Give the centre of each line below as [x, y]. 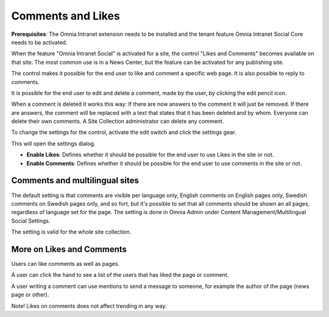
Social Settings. [31, 221]
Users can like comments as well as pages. [65, 264]
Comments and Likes [65, 16]
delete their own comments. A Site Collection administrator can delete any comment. [118, 121]
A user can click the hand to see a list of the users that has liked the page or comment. [120, 275]
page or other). [30, 294]
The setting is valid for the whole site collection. [71, 232]
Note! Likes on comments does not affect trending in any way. [89, 306]
